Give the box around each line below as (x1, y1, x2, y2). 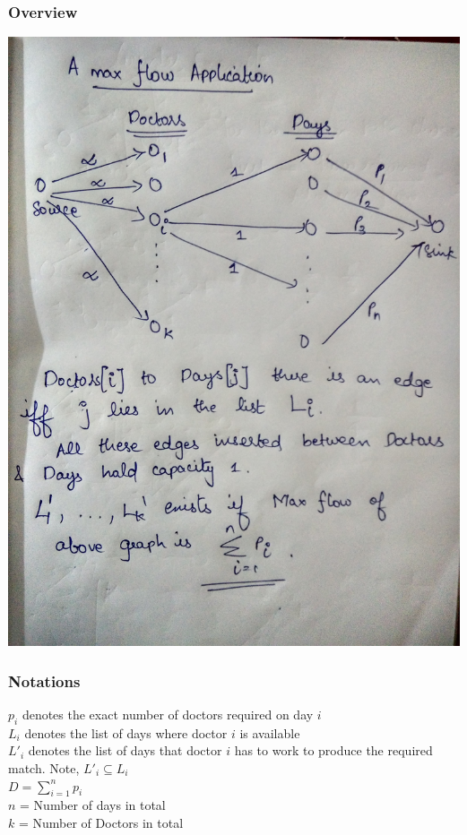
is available (239, 723, 300, 742)
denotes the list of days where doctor (24, 723, 228, 742)
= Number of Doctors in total (18, 813, 184, 831)
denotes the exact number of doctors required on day (22, 704, 314, 723)
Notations (8, 669, 81, 692)
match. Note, (8, 758, 80, 777)
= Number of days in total (20, 796, 166, 814)
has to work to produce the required (234, 741, 433, 760)
